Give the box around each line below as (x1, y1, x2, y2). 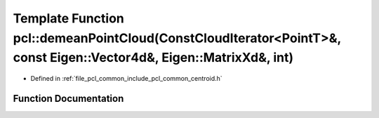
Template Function (13, 11, 124, 26)
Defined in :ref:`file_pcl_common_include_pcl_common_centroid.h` (30, 74, 222, 83)
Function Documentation (13, 92, 124, 105)
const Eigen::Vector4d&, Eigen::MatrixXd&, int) (13, 50, 294, 66)
